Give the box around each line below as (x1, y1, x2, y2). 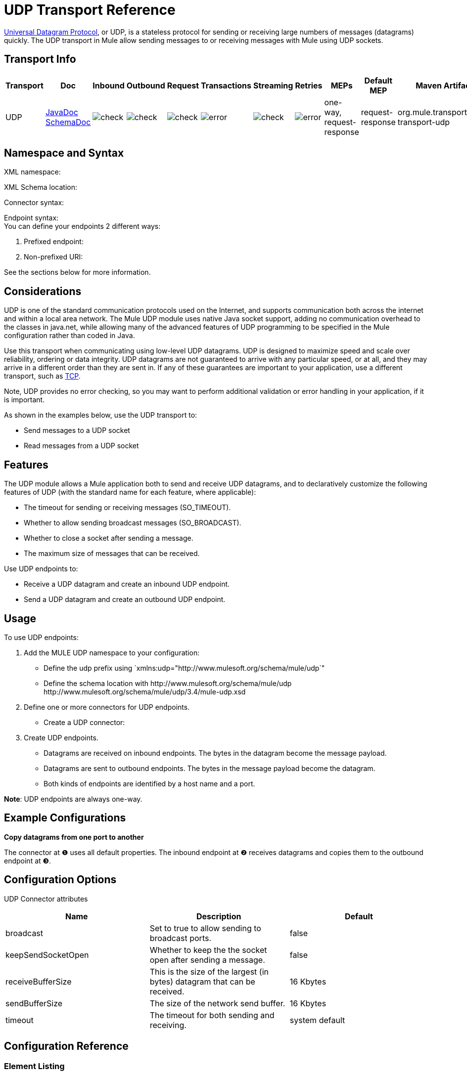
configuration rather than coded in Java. (4, 331, 135, 340)
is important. (4, 395, 45, 404)
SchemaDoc (45, 117, 91, 127)
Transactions (201, 80, 251, 90)
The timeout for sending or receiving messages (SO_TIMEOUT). (24, 503, 231, 512)
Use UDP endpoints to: (4, 564, 78, 573)
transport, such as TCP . (4, 372, 81, 381)
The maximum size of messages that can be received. (24, 549, 200, 558)
